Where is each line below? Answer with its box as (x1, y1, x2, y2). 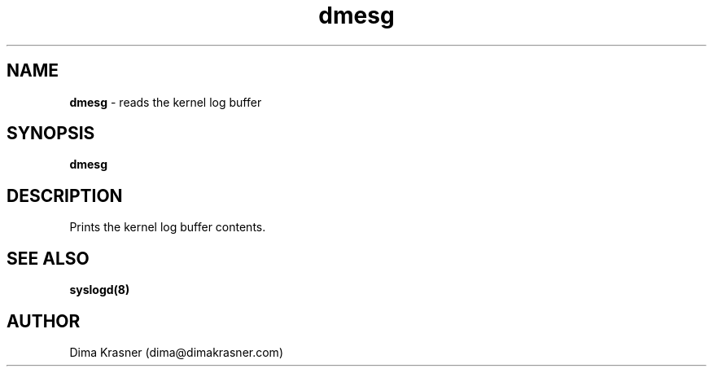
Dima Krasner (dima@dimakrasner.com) (69, 344, 283, 359)
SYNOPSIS (7, 123, 95, 144)
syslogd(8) (69, 283, 130, 297)
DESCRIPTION (7, 185, 123, 206)
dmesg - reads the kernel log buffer (69, 94, 262, 109)
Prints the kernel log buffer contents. (69, 220, 266, 235)
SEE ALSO (7, 248, 90, 269)
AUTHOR (7, 310, 81, 331)
